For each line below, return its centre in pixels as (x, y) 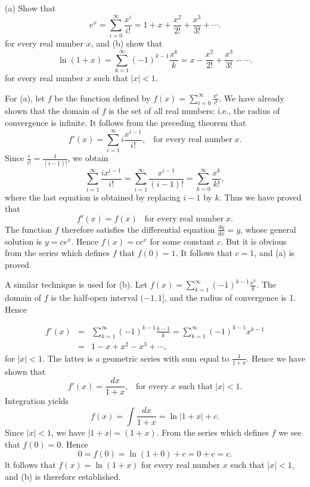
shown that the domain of (52, 111)
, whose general (268, 229)
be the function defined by (103, 98)
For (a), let (25, 98)
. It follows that (204, 253)
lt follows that (30, 465)
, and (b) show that (127, 43)
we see (290, 432)
